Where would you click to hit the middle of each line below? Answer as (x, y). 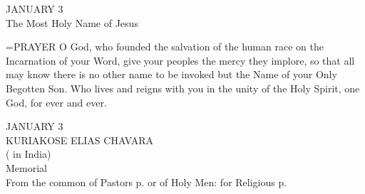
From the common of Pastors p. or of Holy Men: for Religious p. (146, 182)
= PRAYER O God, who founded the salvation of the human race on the (165, 47)
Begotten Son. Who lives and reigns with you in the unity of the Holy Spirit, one (183, 88)
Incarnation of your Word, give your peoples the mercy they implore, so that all (180, 60)
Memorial (26, 167)
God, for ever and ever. (56, 102)
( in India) (29, 154)
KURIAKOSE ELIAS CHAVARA (80, 140)
